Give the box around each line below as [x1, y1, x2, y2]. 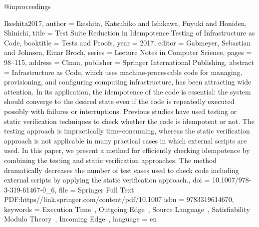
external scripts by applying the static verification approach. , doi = [4, 174, 210, 185]
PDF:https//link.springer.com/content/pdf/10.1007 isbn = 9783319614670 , [4, 194, 234, 204]
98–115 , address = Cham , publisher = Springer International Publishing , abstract [4, 56, 255, 67]
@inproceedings [4, 1, 51, 11]
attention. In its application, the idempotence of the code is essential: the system [4, 86, 251, 96]
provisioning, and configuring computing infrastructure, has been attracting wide [4, 76, 252, 87]
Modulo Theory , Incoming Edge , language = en [4, 213, 157, 224]
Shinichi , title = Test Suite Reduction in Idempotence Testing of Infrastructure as [4, 27, 255, 38]
